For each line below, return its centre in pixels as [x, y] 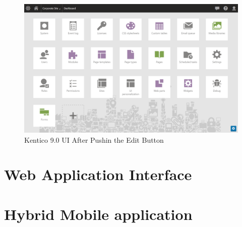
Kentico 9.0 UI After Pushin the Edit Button [94, 139]
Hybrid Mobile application [98, 214]
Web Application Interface [98, 174]
